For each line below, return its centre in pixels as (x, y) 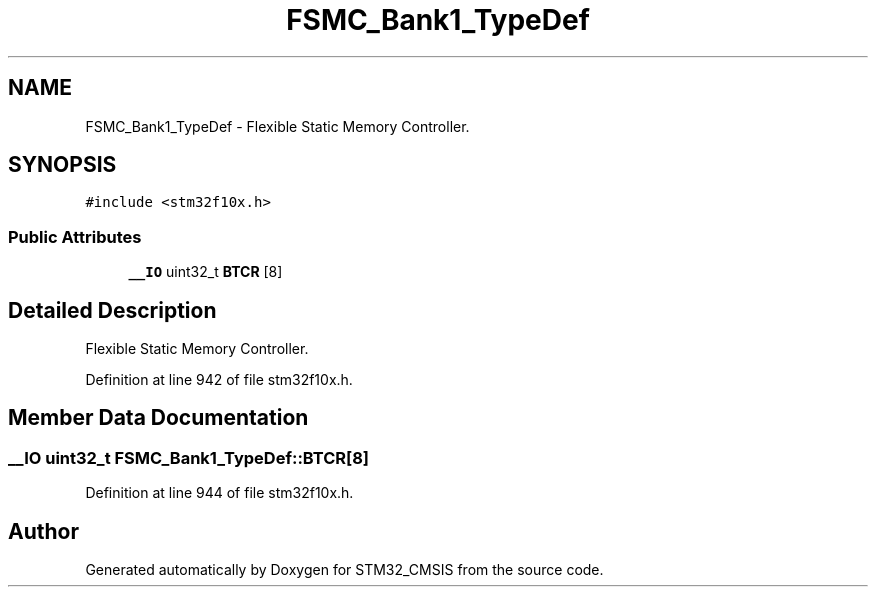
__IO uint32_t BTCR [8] (205, 272)
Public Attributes (75, 236)
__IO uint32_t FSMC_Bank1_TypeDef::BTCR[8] (188, 457)
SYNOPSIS (62, 165)
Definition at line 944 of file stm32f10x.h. (219, 493)
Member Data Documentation (158, 418)
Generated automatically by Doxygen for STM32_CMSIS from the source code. (344, 570)
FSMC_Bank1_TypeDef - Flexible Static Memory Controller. (277, 126)
